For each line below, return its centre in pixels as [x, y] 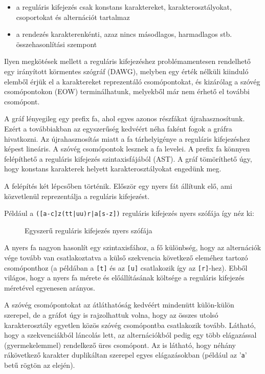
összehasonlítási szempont [57, 44]
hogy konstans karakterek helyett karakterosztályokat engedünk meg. [113, 169]
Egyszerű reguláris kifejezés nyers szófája [89, 230]
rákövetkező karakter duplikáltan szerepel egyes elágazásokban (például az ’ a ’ [126, 355]
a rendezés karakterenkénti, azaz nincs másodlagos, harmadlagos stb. [124, 34]
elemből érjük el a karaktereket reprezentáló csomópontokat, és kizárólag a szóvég [132, 81]
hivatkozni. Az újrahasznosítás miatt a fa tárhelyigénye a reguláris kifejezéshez [127, 138]
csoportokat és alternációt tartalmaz [73, 17]
